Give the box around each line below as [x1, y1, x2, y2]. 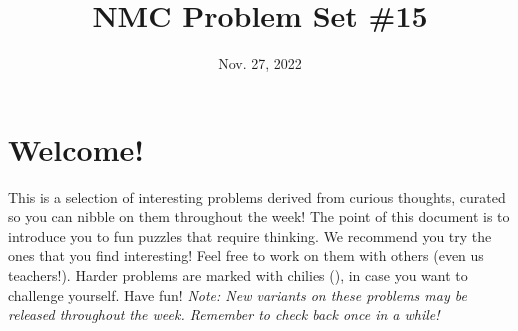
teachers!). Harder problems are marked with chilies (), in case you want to [8, 265, 468, 286]
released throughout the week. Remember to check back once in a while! [8, 304, 440, 325]
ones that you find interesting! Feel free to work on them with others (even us [8, 245, 484, 266]
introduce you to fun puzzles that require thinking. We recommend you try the [8, 225, 492, 246]
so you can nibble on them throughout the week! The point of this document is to [8, 206, 510, 227]
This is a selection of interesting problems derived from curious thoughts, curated [8, 186, 506, 207]
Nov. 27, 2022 [218, 53, 302, 74]
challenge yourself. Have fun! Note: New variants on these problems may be [8, 284, 467, 305]
